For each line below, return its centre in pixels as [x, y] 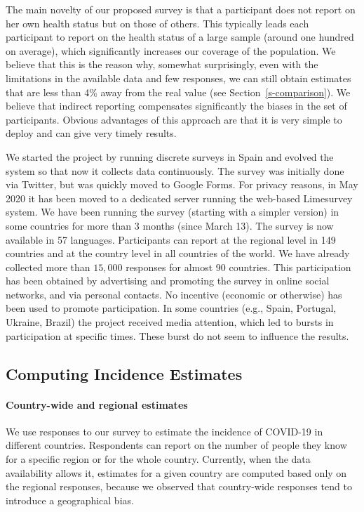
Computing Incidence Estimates [124, 373]
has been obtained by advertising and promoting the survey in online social [168, 281]
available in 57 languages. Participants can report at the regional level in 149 [171, 239]
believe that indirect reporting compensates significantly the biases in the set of [176, 106]
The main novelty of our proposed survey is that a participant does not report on [181, 9]
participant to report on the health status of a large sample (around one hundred [180, 37]
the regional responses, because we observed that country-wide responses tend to [179, 486]
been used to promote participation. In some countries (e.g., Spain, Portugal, [171, 308]
